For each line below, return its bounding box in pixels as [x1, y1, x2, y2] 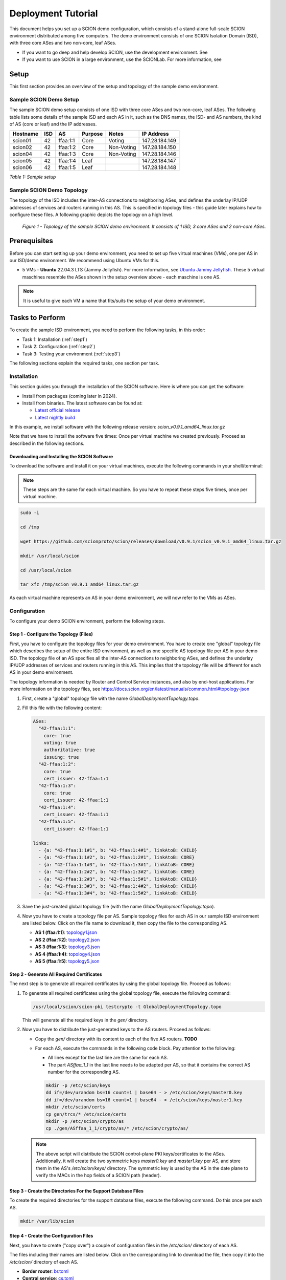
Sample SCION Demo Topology [9, 187, 88, 194]
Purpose [82, 131, 103, 138]
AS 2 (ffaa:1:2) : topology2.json [35, 936, 100, 943]
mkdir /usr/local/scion [20, 553, 80, 559]
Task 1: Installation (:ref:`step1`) [22, 336, 88, 343]
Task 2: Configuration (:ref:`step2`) [22, 344, 96, 350]
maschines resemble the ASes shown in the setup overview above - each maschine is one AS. [22, 274, 221, 280]
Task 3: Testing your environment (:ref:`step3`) [22, 351, 121, 357]
